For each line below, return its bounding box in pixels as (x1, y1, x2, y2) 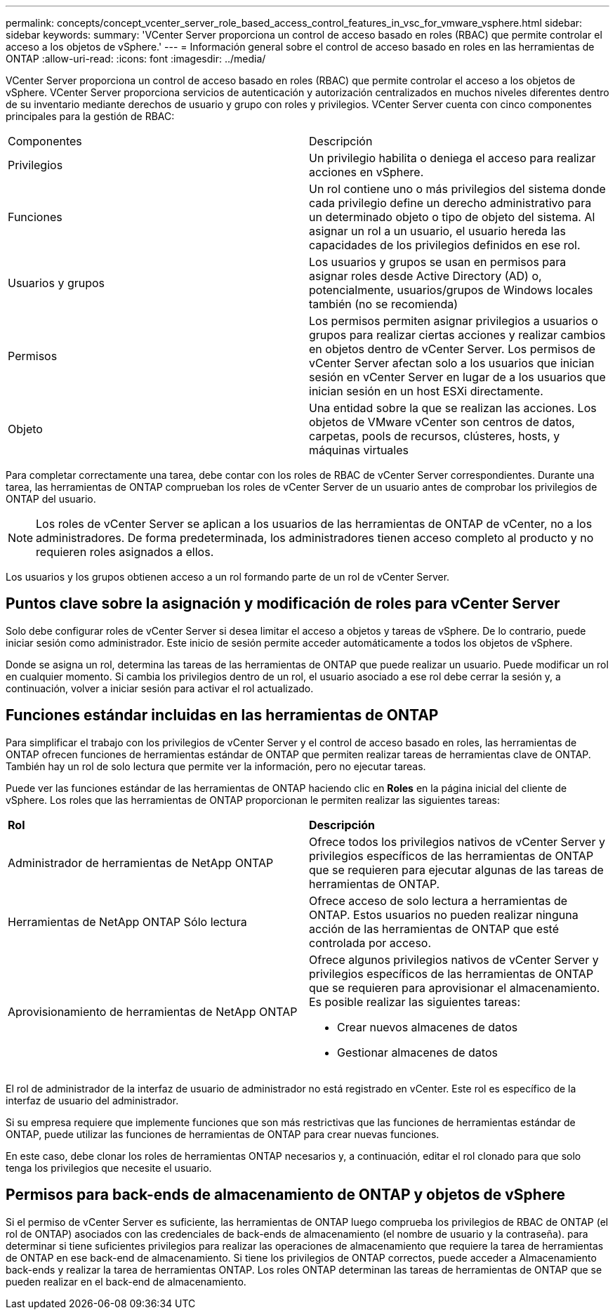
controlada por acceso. (309, 935, 432, 950)
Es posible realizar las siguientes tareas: (309, 994, 521, 1009)
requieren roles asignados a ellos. (36, 545, 214, 559)
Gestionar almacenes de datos (337, 1045, 498, 1059)
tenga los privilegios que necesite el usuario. (6, 1161, 212, 1174)
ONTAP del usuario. (6, 493, 96, 505)
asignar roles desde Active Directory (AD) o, (309, 269, 542, 283)
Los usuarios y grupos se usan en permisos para (309, 255, 567, 269)
